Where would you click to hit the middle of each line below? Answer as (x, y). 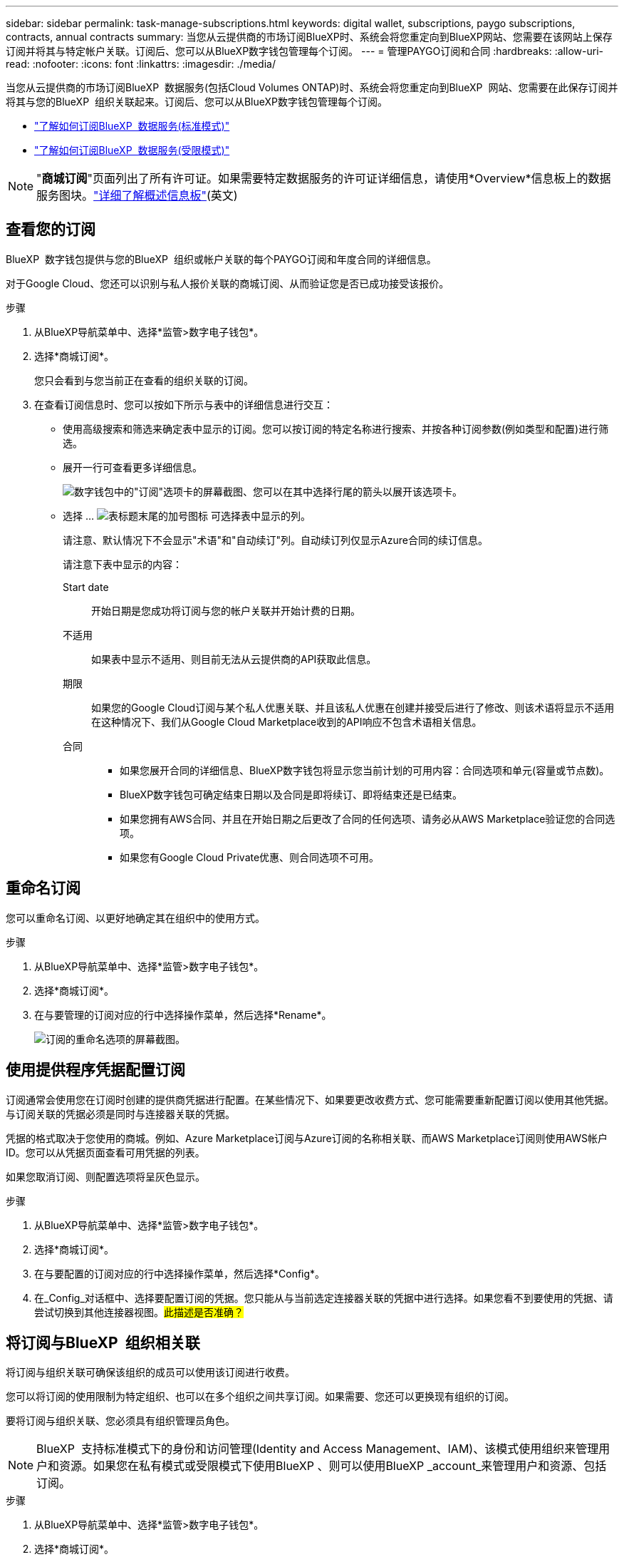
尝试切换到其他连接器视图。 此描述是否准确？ (139, 1312)
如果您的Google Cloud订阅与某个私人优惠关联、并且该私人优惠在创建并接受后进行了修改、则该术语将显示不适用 (353, 707)
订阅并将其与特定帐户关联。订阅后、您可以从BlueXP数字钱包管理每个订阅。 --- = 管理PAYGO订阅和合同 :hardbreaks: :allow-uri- (305, 51)
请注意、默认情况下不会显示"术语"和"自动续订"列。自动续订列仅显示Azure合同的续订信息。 (275, 540)
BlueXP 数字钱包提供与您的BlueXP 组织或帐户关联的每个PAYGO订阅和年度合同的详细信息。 (221, 259)
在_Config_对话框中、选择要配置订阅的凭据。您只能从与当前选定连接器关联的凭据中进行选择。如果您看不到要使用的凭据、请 (324, 1297)
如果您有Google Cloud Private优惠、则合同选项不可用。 (250, 857)
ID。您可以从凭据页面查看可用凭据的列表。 (105, 1152)
